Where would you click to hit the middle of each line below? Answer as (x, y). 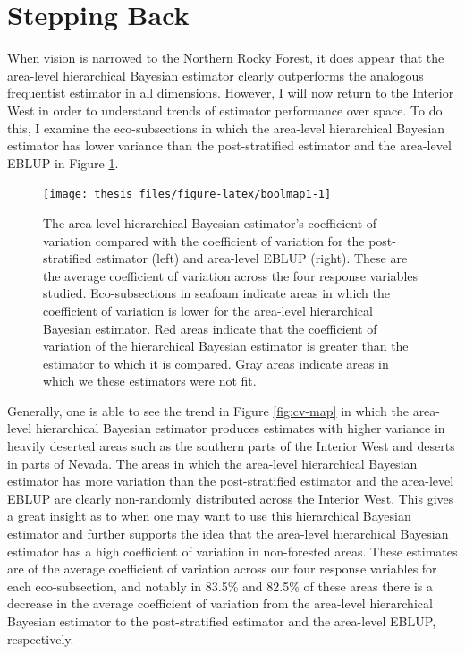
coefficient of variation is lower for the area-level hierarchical (208, 310)
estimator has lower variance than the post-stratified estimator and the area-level (229, 145)
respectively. (41, 638)
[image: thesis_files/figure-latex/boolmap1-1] (187, 195)
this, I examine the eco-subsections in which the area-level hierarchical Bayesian (226, 127)
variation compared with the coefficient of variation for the (204, 240)
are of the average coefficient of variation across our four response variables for (222, 569)
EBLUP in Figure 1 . (63, 162)
